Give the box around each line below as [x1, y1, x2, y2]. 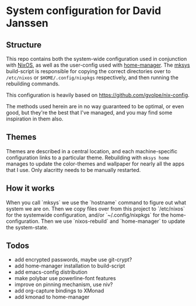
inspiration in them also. [6, 115, 64, 122]
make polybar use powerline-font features [14, 275, 116, 282]
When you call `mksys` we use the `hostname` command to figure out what [6, 199, 187, 206]
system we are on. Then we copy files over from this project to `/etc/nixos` [6, 205, 185, 212]
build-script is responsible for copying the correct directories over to [6, 68, 171, 74]
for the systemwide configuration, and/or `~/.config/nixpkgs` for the [6, 211, 169, 218]
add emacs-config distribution [14, 269, 87, 276]
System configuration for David [6, 4, 162, 18]
